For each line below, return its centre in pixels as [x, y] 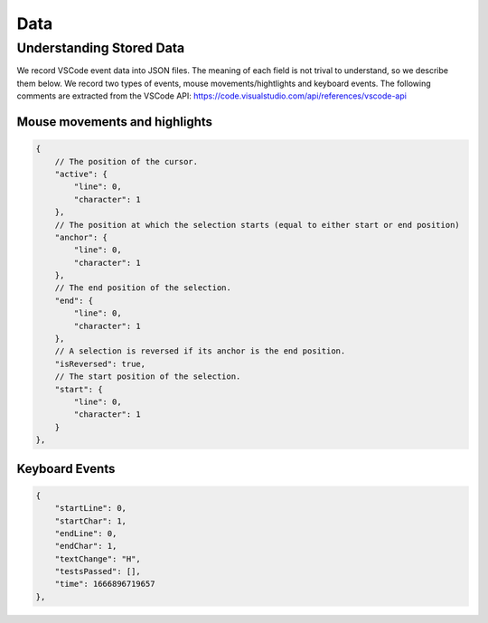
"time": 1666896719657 [105, 584]
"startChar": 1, [90, 521]
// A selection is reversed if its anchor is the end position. [200, 351]
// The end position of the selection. [143, 288]
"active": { [81, 174]
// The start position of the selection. [148, 377]
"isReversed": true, [100, 363]
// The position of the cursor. [127, 161]
